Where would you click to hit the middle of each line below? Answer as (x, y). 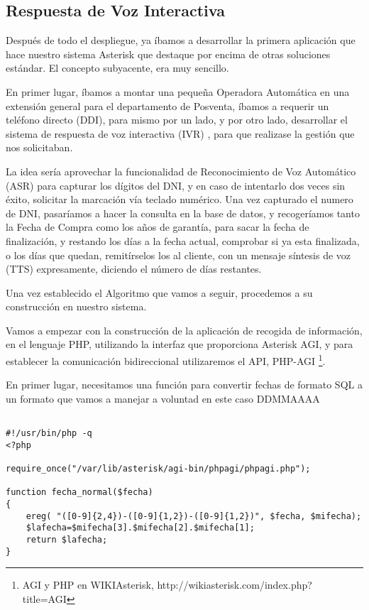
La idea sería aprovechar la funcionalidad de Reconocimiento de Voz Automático (181, 171)
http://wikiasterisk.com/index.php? (235, 585)
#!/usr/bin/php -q (49, 434)
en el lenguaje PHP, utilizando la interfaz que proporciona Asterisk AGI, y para (180, 344)
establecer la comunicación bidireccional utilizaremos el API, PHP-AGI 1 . (166, 360)
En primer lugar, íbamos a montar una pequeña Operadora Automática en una (178, 91)
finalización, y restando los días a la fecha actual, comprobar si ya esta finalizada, (183, 240)
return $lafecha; (67, 540)
